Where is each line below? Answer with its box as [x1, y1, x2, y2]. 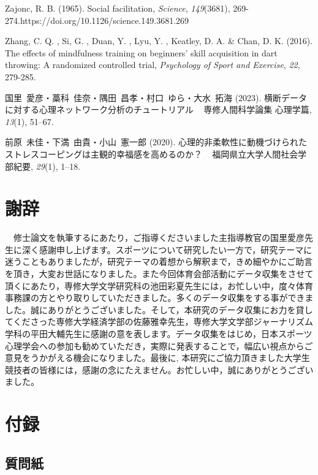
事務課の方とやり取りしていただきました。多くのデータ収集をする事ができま [5, 291, 314, 304]
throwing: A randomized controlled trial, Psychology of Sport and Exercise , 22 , [5, 58, 300, 71]
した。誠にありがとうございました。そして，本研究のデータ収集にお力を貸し [5, 303, 313, 316]
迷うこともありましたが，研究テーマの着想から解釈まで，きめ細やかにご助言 [5, 255, 313, 268]
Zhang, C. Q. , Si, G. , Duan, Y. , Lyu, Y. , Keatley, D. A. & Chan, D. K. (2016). [5, 34, 313, 47]
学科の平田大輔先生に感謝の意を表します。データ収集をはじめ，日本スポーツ [5, 327, 312, 340]
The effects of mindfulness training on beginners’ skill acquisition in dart [5, 46, 278, 59]
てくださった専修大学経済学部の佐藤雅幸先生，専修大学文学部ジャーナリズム [5, 315, 313, 328]
